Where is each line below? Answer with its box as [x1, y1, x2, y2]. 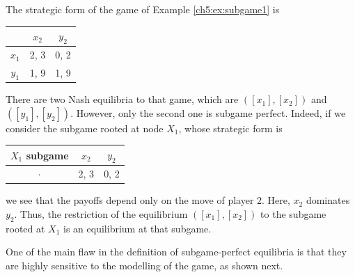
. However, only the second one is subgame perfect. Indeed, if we [70, 105, 346, 120]
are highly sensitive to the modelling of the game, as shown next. [6, 258, 283, 272]
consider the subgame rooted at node [6, 120, 164, 135]
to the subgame [260, 206, 326, 221]
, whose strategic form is [178, 120, 283, 135]
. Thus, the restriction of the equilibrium [14, 206, 188, 221]
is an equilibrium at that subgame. [63, 221, 212, 235]
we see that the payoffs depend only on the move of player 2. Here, [6, 193, 290, 207]
